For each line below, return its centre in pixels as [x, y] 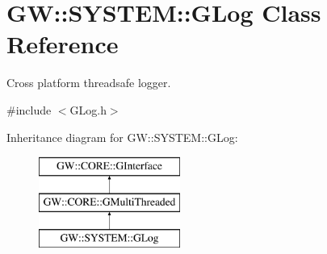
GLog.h [88, 109]
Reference [63, 44]
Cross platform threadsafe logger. [89, 83]
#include [29, 109]
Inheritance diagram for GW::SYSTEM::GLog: [122, 137]
